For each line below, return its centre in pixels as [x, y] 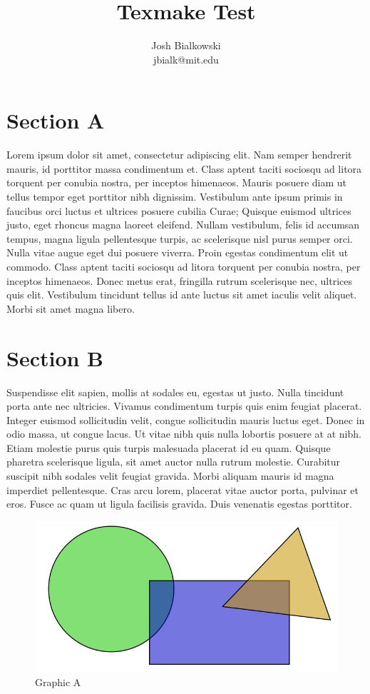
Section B [55, 357]
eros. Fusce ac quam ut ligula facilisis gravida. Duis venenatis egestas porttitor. [179, 504]
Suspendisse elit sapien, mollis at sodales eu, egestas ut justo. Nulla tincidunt [175, 392]
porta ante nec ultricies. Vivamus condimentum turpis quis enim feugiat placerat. [184, 406]
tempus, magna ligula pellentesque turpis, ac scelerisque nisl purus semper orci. [180, 238]
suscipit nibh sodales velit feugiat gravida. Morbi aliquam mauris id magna [170, 476]
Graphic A [58, 682]
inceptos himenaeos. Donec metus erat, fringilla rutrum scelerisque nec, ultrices [180, 280]
